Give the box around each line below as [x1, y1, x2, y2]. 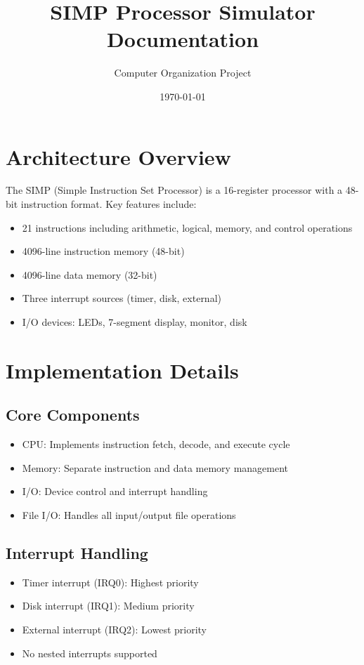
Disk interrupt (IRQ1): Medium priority [22, 598, 195, 613]
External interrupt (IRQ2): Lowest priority [22, 621, 207, 636]
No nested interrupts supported [22, 645, 157, 660]
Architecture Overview [6, 142, 231, 171]
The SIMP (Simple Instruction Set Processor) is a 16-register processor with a [6, 183, 343, 197]
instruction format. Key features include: [20, 197, 197, 211]
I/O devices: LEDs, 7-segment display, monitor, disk [22, 315, 247, 329]
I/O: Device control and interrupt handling [22, 484, 208, 499]
